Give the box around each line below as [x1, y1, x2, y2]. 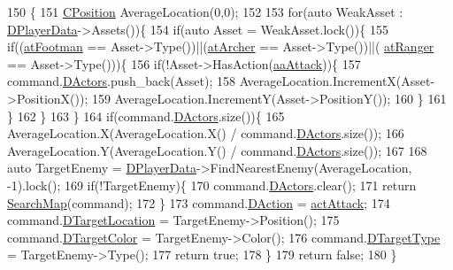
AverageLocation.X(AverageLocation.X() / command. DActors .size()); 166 [7, 124, 404, 143]
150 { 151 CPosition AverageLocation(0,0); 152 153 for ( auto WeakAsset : [7, 3, 403, 20]
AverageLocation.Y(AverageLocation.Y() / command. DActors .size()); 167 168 [7, 141, 427, 159]
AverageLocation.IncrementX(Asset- [239, 72, 435, 90]
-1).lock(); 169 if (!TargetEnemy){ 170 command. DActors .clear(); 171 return [7, 175, 417, 194]
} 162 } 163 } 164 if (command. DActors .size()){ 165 [7, 106, 285, 125]
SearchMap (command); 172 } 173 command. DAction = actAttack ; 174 [7, 193, 390, 212]
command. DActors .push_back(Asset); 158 [7, 72, 235, 90]
